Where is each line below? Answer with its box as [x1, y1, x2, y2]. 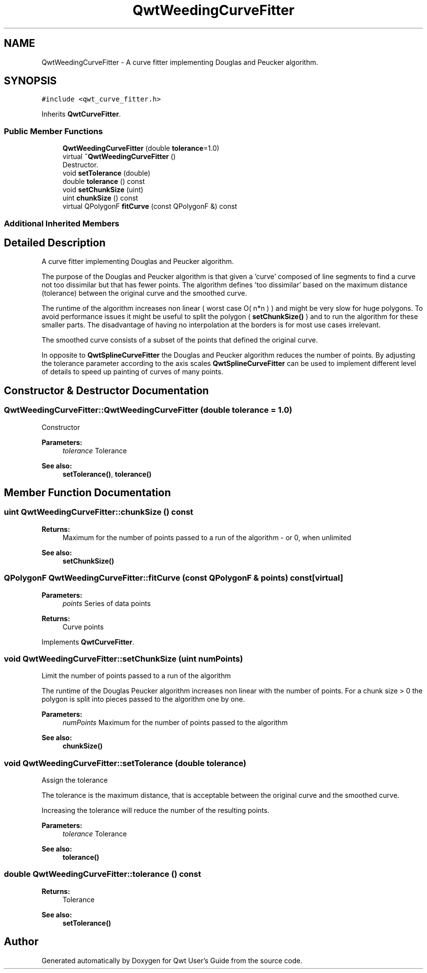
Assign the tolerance [41, 776, 108, 785]
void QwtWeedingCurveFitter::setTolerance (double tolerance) [4, 758, 247, 768]
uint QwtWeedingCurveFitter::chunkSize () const [4, 507, 194, 517]
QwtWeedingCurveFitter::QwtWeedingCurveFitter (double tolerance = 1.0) [4, 405, 292, 415]
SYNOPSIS [4, 75, 57, 87]
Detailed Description [4, 236, 106, 249]
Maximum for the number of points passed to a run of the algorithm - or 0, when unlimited [62, 533, 351, 542]
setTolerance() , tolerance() [62, 469, 152, 478]
